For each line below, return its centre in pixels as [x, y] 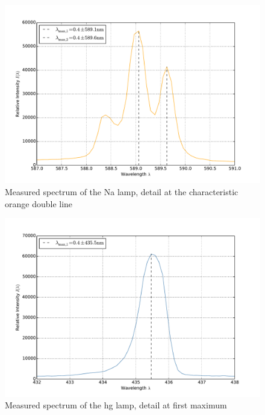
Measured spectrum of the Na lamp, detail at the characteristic [122, 192]
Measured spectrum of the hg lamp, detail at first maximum [116, 405]
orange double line [39, 203]
